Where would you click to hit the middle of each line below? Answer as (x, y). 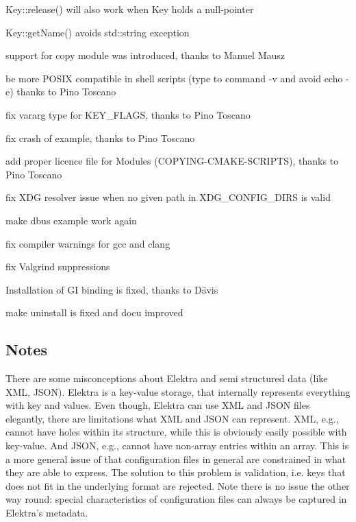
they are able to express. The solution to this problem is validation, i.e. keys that (176, 472)
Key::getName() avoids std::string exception (98, 32)
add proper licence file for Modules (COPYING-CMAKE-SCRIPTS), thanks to (172, 161)
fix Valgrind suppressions (58, 266)
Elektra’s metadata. (47, 513)
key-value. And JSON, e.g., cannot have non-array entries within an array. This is (177, 446)
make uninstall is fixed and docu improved (94, 312)
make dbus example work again (71, 220)
